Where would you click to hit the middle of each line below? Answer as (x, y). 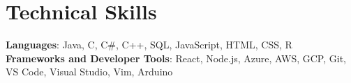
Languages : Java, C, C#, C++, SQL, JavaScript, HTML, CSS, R (149, 45)
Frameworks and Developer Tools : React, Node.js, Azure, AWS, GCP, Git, (176, 58)
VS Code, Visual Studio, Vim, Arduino (89, 72)
